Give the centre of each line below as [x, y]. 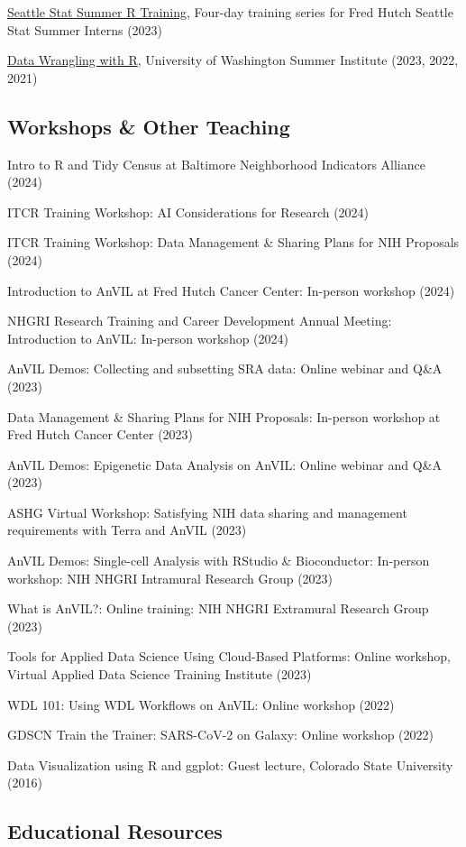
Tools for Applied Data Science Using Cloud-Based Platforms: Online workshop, [229, 656]
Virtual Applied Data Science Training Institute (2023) [160, 674]
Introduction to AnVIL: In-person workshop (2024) [148, 338]
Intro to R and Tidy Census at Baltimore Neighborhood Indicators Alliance [216, 164]
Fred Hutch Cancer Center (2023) [101, 434]
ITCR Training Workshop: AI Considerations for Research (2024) [188, 212]
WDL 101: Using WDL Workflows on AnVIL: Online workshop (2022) [201, 704]
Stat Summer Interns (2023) [85, 29]
